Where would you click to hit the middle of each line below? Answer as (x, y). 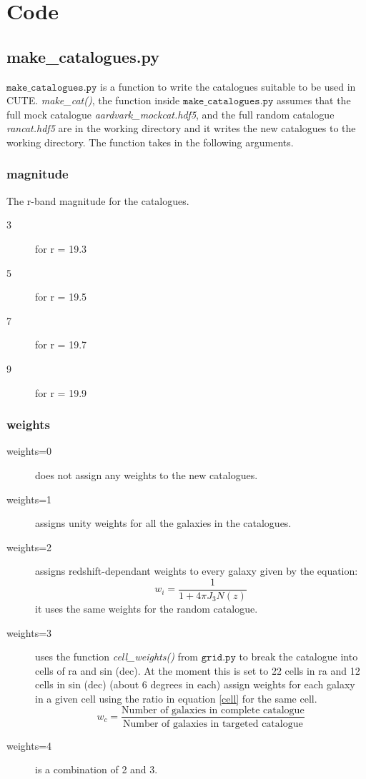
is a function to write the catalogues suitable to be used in (228, 86)
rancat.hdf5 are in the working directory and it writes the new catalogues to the (181, 128)
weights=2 (29, 547)
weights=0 (29, 451)
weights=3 (29, 632)
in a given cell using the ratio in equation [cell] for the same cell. (176, 698)
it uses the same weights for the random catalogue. (147, 608)
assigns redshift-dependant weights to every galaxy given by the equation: (197, 571)
